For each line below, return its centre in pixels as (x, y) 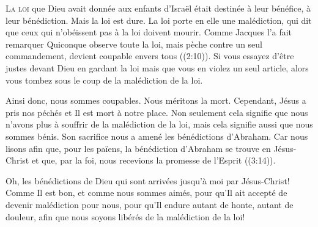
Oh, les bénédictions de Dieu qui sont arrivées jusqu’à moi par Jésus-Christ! (148, 180)
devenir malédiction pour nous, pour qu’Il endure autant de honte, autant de (150, 204)
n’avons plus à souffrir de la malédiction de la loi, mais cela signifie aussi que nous (159, 124)
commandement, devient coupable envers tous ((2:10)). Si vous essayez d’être (150, 56)
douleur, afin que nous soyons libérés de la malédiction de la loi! (125, 216)
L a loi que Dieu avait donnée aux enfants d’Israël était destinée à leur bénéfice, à (158, 8)
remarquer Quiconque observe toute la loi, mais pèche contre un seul (134, 44)
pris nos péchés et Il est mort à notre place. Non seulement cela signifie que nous (157, 112)
